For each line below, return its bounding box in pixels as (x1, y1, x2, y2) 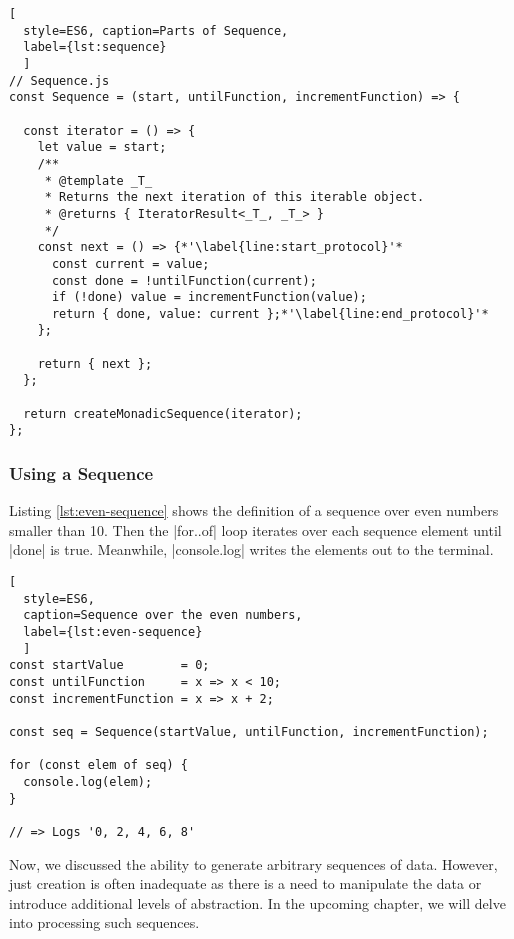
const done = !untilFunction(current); (51, 273, 317, 288)
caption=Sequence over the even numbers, (23, 608, 303, 623)
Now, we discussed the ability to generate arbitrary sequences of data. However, (9, 853, 498, 874)
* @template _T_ (44, 173, 153, 188)
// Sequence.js (9, 73, 110, 88)
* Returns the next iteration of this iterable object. (44, 190, 425, 205)
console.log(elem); (23, 774, 153, 789)
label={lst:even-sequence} (23, 625, 203, 640)
